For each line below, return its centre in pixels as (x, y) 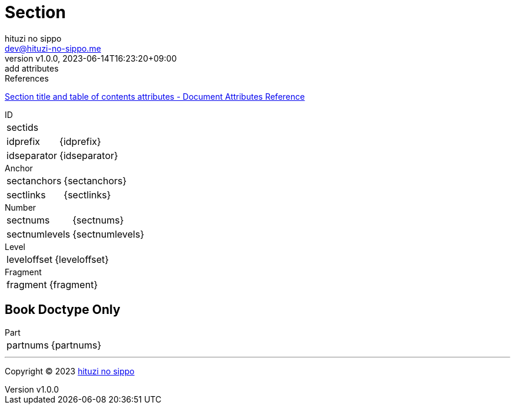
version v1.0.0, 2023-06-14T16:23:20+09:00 (91, 58)
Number (21, 207)
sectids (23, 127)
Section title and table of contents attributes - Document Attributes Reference (155, 96)
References (27, 78)
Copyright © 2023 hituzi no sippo (70, 371)
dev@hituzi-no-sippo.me (53, 48)
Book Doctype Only (63, 310)
